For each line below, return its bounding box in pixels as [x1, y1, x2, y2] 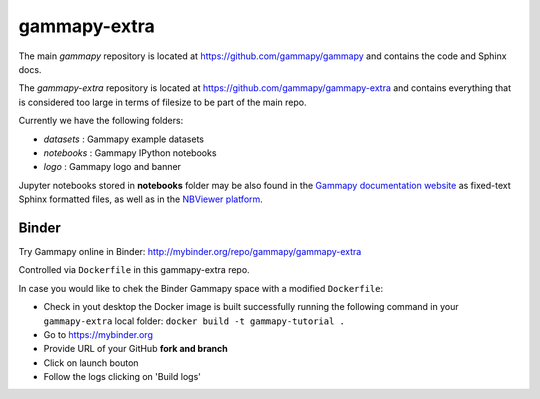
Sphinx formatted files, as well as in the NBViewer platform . [18, 193, 264, 205]
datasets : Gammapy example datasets [43, 133, 205, 145]
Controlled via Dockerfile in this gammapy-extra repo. [18, 264, 250, 276]
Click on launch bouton [43, 356, 139, 369]
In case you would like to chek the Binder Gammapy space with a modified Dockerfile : [18, 282, 384, 294]
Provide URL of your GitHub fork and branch [43, 343, 229, 355]
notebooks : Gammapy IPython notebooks [43, 146, 217, 159]
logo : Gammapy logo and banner [43, 161, 182, 173]
